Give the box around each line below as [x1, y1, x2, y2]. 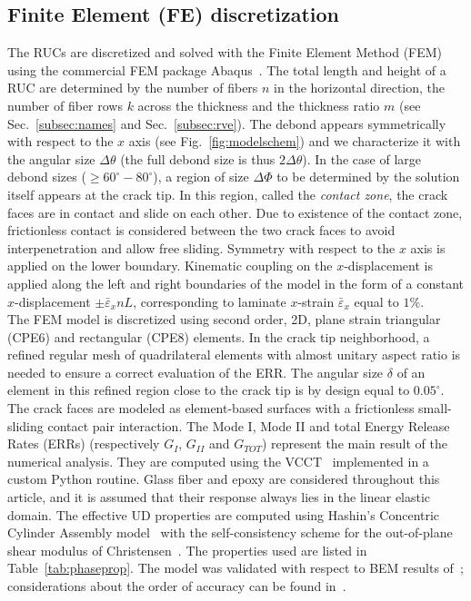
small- [418, 399, 452, 418]
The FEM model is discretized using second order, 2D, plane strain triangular [7, 310, 441, 329]
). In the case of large [302, 149, 422, 168]
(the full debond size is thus [120, 149, 276, 168]
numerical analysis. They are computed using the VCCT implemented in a [7, 451, 429, 470]
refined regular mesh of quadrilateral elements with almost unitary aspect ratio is [7, 345, 461, 364]
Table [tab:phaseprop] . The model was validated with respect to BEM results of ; [7, 558, 464, 577]
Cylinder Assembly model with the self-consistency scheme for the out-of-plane [7, 523, 453, 542]
